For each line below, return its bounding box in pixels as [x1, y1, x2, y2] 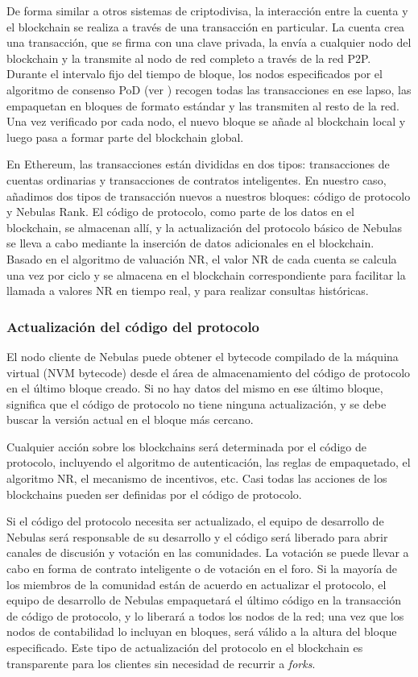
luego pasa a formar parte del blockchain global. [6, 128, 244, 145]
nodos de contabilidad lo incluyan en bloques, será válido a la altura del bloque [6, 623, 397, 640]
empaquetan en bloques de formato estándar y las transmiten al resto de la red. [6, 97, 399, 114]
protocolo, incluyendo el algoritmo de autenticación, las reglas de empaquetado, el [6, 454, 411, 471]
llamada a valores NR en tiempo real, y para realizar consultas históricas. [6, 282, 369, 299]
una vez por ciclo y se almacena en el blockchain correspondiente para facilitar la [6, 266, 406, 283]
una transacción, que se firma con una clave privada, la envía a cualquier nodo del [6, 34, 412, 51]
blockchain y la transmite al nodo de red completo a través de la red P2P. [6, 49, 371, 66]
